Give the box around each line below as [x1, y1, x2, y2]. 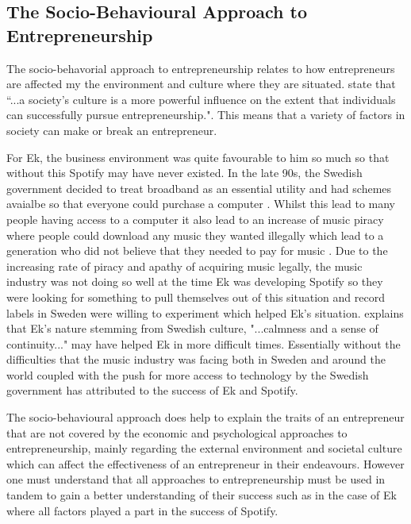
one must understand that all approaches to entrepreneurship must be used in [6, 471, 386, 487]
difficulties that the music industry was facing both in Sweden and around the [6, 351, 386, 368]
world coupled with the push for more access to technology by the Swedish [6, 366, 369, 383]
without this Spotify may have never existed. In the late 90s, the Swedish [6, 164, 363, 181]
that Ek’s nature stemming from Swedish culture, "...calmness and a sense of [6, 320, 378, 337]
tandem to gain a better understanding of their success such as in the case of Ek [6, 487, 397, 503]
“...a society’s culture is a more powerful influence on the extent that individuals [6, 91, 396, 107]
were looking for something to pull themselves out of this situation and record [6, 288, 385, 305]
